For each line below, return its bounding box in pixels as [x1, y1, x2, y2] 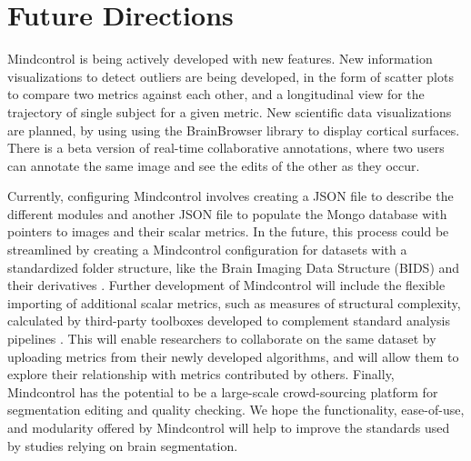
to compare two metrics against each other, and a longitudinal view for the [7, 85, 425, 104]
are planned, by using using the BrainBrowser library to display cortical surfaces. [7, 120, 460, 139]
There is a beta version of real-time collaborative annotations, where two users [7, 138, 445, 157]
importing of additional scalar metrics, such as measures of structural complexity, [7, 293, 461, 312]
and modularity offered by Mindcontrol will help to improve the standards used [7, 418, 450, 436]
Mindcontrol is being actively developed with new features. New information [7, 49, 433, 68]
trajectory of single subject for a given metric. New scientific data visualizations [7, 102, 452, 121]
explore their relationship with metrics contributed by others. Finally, [7, 365, 395, 384]
